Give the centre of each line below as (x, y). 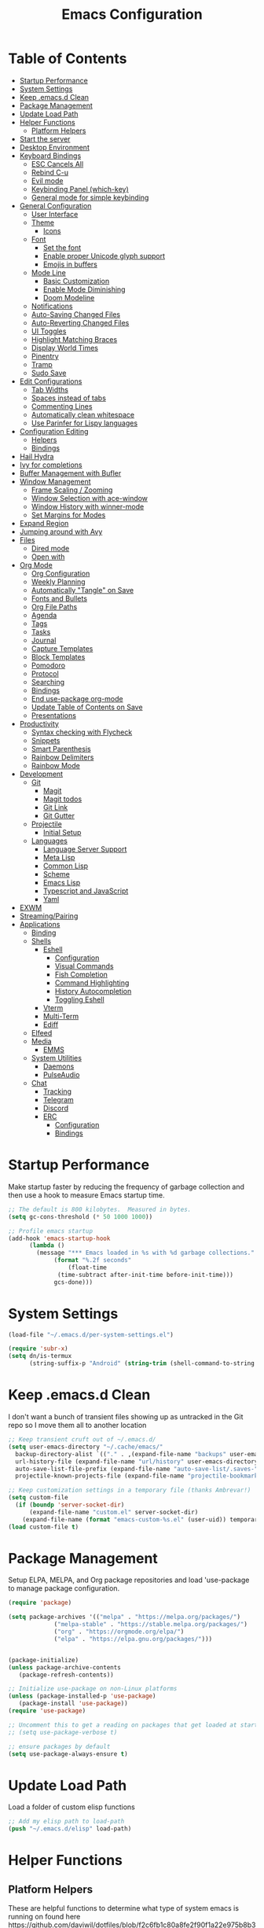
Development (41, 774)
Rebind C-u (50, 172)
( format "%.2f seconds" (93, 1260)
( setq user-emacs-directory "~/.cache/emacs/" (86, 1447)
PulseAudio (61, 1074)
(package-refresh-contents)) (66, 1675)
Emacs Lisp (62, 882)
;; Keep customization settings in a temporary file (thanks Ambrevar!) (130, 1490)
